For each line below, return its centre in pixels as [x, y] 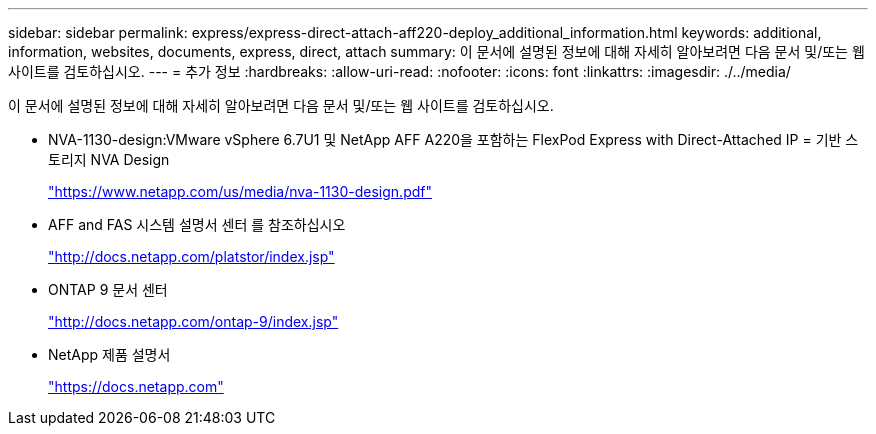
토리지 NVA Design [109, 159]
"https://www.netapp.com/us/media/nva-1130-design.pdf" [240, 191]
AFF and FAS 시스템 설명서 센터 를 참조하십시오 [197, 224]
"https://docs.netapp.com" [136, 386]
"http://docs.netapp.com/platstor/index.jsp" [191, 256]
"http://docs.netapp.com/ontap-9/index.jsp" [193, 321]
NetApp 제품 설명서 [109, 354]
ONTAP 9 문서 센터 [108, 289]
